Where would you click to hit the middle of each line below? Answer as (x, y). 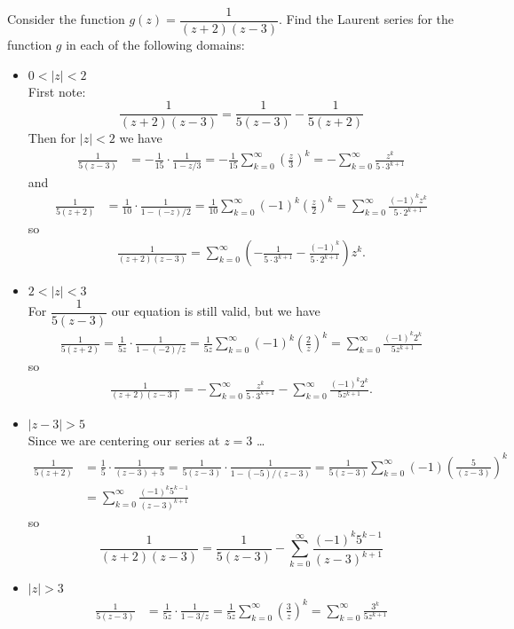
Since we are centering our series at (124, 440)
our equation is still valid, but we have (216, 311)
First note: (57, 91)
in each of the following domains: (155, 45)
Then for (52, 138)
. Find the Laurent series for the (366, 19)
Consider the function (66, 19)
